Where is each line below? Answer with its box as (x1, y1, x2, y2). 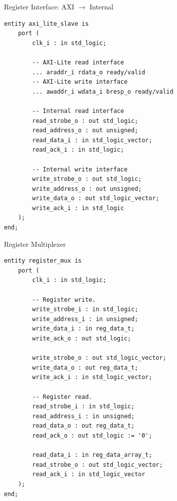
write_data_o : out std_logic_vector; (32, 195, 159, 202)
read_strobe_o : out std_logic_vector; (32, 461, 163, 468)
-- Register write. (32, 296, 96, 303)
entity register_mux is (4, 257, 82, 265)
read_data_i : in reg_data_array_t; (32, 451, 152, 459)
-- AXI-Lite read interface (32, 58, 124, 66)
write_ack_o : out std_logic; (32, 335, 131, 342)
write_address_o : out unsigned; (32, 185, 142, 192)
